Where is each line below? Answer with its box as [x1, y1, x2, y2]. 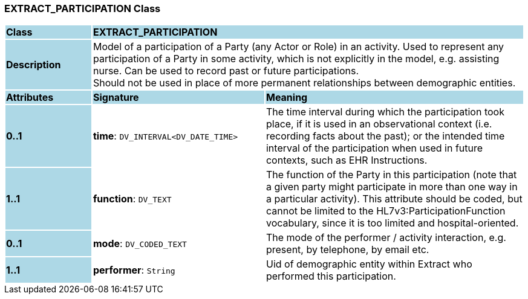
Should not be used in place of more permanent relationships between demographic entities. [93, 77, 516, 89]
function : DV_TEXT [93, 193, 172, 205]
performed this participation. [266, 270, 396, 283]
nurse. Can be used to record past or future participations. [93, 65, 359, 77]
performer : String [93, 264, 175, 277]
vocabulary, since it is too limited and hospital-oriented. [266, 217, 519, 230]
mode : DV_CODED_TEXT [93, 237, 187, 250]
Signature [93, 91, 139, 104]
